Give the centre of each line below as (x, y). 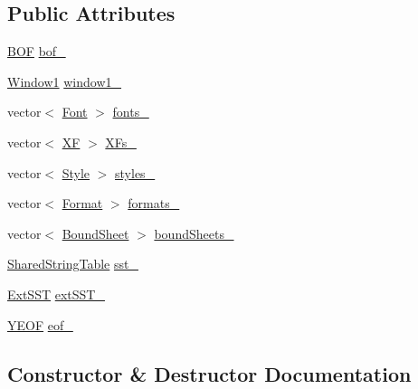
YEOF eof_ (40, 324)
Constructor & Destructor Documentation (209, 373)
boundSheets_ (194, 233)
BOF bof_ (37, 51)
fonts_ (131, 112)
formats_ (154, 203)
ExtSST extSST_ (56, 294)
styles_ (135, 172)
